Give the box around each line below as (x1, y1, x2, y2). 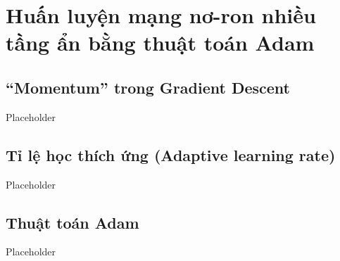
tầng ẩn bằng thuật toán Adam (6, 28, 315, 57)
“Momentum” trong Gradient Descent (6, 76, 290, 98)
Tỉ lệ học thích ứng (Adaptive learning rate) (6, 144, 336, 165)
